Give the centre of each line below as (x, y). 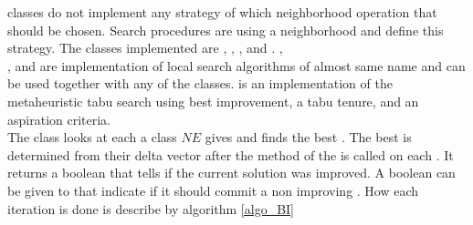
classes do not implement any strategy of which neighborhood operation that (222, 12)
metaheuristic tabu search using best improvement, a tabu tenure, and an (213, 101)
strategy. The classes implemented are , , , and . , (145, 48)
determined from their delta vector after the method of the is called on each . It (231, 154)
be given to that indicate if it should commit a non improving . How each (213, 190)
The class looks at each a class (92, 137)
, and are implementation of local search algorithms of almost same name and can (236, 65)
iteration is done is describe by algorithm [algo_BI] (151, 208)
